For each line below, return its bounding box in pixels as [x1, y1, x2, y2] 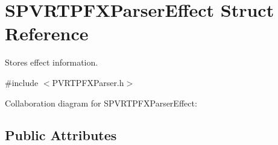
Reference [5, 21, 89, 46]
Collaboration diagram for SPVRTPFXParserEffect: [5, 96, 197, 109]
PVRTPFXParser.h [52, 76, 124, 88]
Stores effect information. [5, 56, 98, 69]
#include [5, 76, 39, 88]
